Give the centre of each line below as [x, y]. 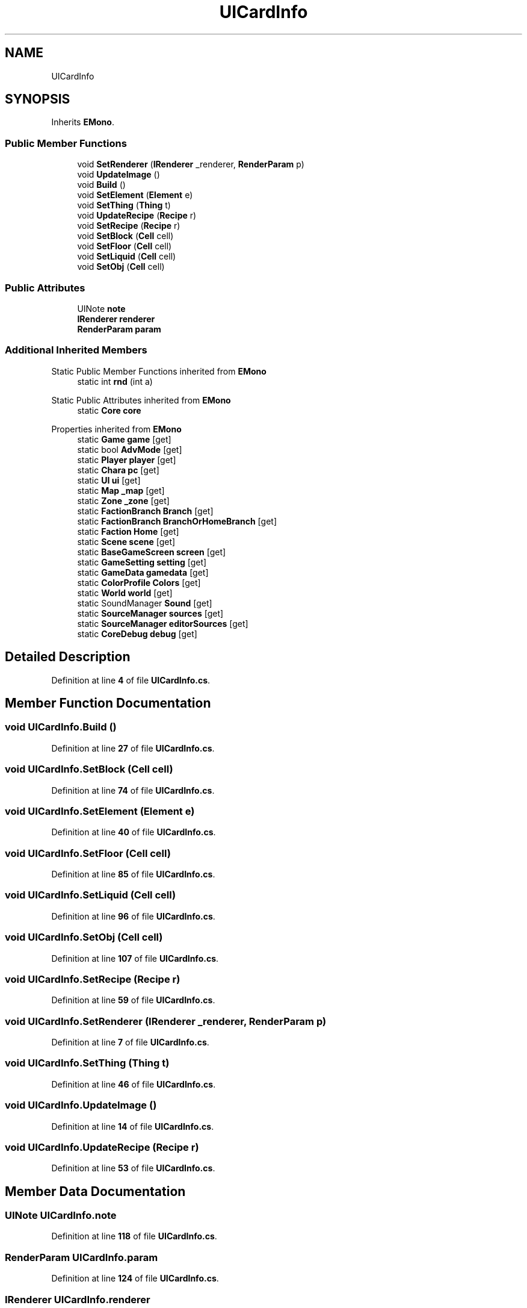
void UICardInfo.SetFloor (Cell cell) [88, 853]
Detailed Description [68, 657]
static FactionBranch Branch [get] [145, 511]
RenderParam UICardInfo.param [82, 1257]
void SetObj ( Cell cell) [121, 267]
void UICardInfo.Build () [61, 727]
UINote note [101, 308]
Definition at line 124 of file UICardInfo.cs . [135, 1278]
